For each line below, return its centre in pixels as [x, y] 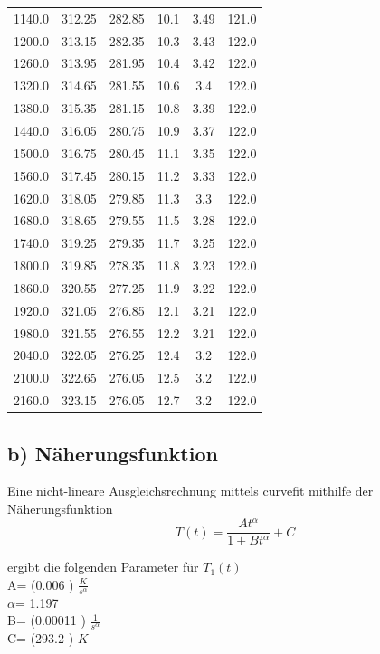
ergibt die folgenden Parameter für [103, 567]
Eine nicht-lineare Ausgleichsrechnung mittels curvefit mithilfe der [190, 491]
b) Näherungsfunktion [113, 453]
